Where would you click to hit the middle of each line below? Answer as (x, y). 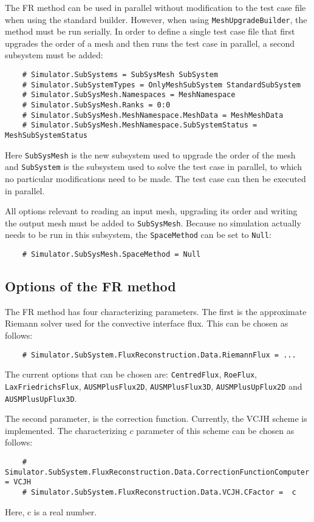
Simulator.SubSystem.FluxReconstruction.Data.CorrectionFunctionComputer (157, 472)
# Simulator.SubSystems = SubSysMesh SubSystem (120, 75)
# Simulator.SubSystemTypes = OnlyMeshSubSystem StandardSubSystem (161, 85)
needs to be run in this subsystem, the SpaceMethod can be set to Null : (138, 235)
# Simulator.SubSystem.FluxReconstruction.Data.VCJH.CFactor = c (159, 493)
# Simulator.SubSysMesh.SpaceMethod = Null (111, 255)
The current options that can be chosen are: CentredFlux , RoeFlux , (131, 374)
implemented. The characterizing (66, 430)
